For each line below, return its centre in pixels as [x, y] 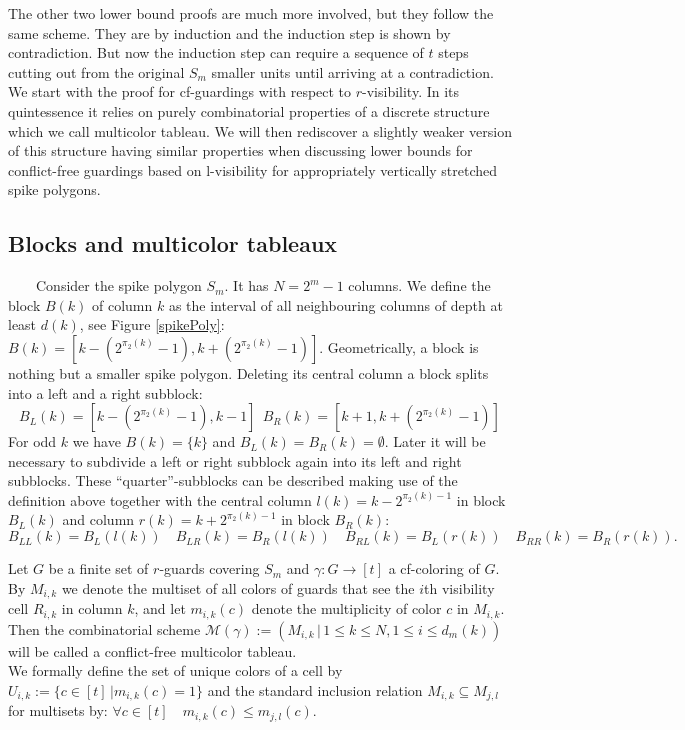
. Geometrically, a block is [399, 346]
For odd [32, 441]
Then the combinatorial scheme [104, 628]
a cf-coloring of [434, 568]
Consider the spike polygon [118, 285]
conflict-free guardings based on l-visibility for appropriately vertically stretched [253, 169]
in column [92, 608]
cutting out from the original [96, 71]
